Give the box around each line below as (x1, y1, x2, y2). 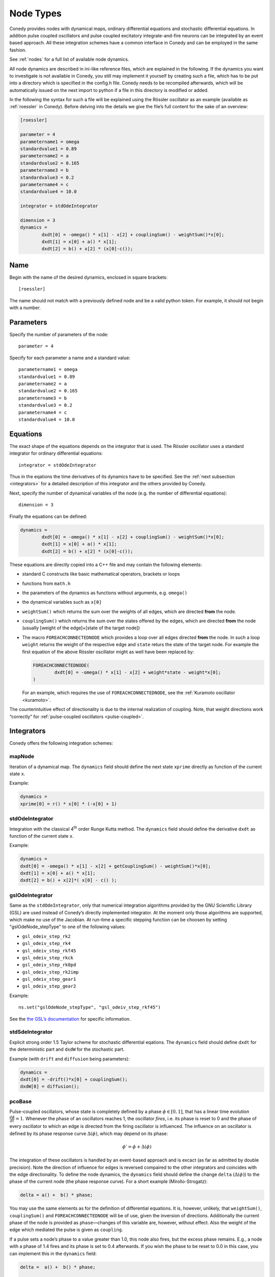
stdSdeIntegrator (9, 1028, 53, 1035)
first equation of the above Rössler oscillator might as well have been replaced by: (22, 649, 195, 655)
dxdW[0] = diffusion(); (20, 1083, 80, 1090)
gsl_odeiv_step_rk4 (22, 940, 71, 947)
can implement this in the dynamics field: (9, 1250, 97, 1257)
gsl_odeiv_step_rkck (22, 955, 74, 960)
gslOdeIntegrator (9, 891, 53, 898)
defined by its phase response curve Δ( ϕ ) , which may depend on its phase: (9, 1130, 168, 1137)
